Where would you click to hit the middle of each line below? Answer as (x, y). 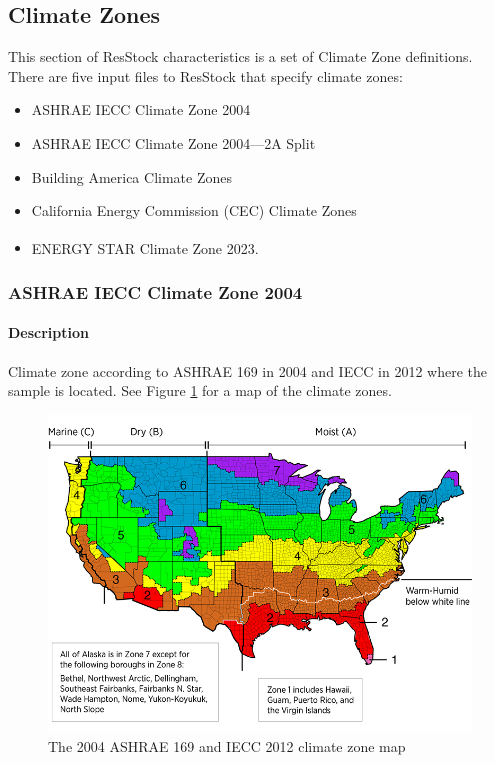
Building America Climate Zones (131, 176)
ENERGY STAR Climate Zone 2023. (145, 247)
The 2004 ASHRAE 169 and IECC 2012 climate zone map (227, 746)
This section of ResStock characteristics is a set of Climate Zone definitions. (240, 56)
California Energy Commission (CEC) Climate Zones (194, 210)
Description (49, 332)
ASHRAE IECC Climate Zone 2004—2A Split (173, 142)
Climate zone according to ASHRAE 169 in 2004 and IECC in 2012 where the (247, 370)
